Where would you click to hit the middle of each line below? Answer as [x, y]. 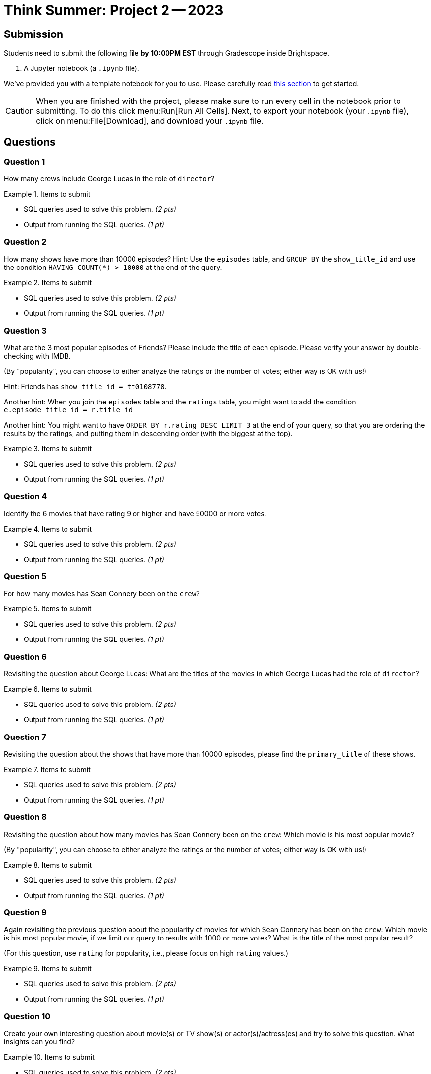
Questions [30, 142]
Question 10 [27, 1016]
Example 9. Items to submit [48, 969]
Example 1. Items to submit [47, 194]
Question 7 [25, 737]
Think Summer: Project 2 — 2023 [114, 10]
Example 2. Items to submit [48, 283]
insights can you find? [40, 1042]
